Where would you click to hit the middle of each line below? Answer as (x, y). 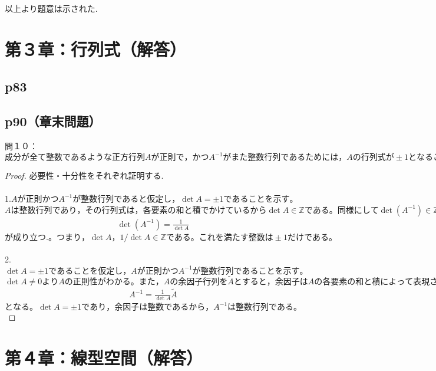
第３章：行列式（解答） (96, 49)
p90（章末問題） (53, 121)
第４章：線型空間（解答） (104, 358)
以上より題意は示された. (51, 8)
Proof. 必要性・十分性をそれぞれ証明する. (84, 175)
